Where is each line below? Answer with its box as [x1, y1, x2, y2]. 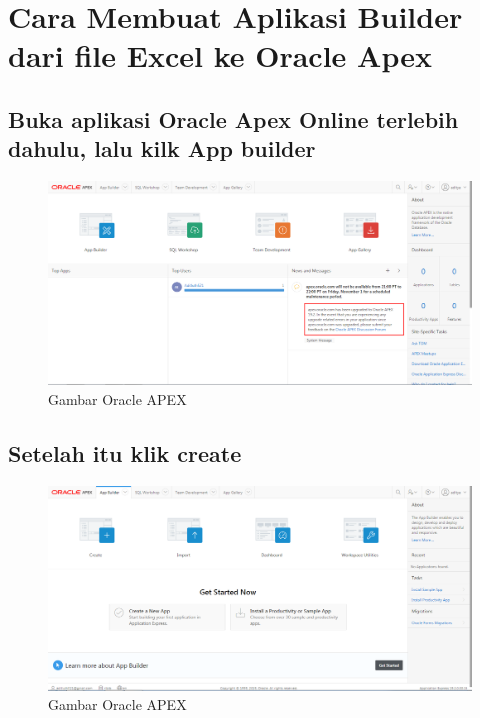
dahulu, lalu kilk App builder [8, 133, 316, 164]
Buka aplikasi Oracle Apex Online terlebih [8, 103, 459, 134]
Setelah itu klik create [8, 437, 242, 468]
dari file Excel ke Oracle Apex [8, 35, 432, 76]
